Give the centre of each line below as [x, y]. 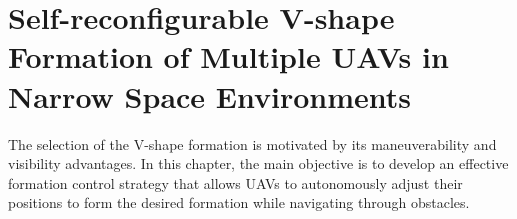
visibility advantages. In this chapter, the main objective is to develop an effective [258, 163]
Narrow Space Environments [209, 95]
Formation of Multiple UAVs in [228, 56]
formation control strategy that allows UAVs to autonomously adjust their [235, 182]
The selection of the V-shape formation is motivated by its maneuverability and [252, 143]
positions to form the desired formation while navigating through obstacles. [239, 202]
